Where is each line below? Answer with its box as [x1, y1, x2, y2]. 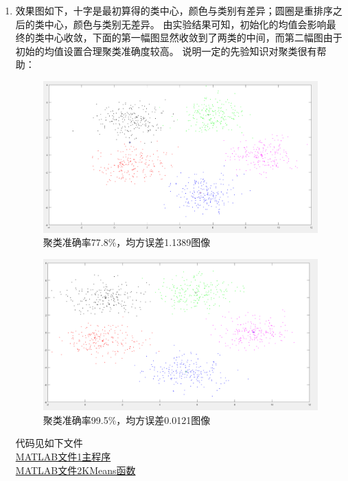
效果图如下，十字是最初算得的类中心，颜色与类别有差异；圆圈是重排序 [15, 3, 333, 17]
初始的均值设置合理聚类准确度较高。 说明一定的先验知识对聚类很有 [15, 43, 317, 58]
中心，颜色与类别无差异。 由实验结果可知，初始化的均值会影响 [44, 16, 327, 31]
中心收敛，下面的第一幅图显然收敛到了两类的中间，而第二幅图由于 [44, 30, 343, 45]
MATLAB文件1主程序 [15, 449, 111, 463]
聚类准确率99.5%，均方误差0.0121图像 [43, 412, 211, 427]
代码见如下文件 [15, 436, 83, 450]
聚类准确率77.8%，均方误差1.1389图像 [43, 235, 211, 249]
